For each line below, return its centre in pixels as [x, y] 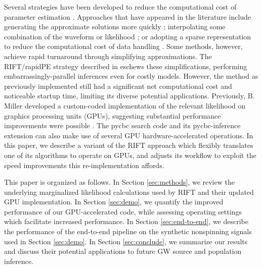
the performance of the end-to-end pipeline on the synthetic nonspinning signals [128, 231]
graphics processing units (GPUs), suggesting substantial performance [113, 115]
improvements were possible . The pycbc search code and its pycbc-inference [122, 125]
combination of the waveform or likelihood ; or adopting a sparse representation [128, 36]
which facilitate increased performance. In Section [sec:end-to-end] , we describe [126, 221]
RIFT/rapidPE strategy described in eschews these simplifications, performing [126, 66]
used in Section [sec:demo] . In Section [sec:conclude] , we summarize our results [126, 241]
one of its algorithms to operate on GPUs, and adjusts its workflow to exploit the [130, 155]
